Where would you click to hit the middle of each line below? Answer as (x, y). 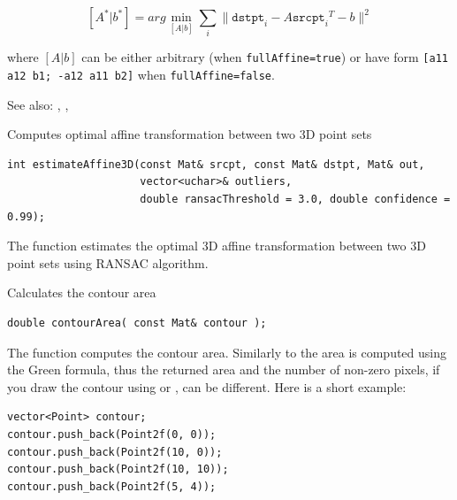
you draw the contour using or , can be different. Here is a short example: (207, 386)
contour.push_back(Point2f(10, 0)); (115, 452)
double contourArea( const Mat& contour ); (137, 323)
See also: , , (38, 104)
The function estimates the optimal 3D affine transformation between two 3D (217, 246)
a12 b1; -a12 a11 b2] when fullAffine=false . (141, 74)
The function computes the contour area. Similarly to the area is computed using (227, 352)
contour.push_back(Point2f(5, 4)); (112, 486)
